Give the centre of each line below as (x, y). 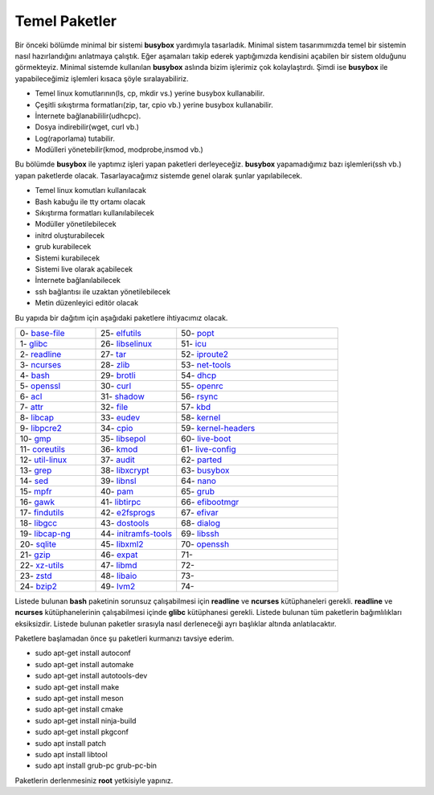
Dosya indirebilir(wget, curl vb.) (87, 127)
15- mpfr (36, 491)
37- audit (118, 460)
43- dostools (125, 522)
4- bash (35, 375)
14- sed (34, 481)
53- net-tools (206, 364)
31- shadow (123, 396)
